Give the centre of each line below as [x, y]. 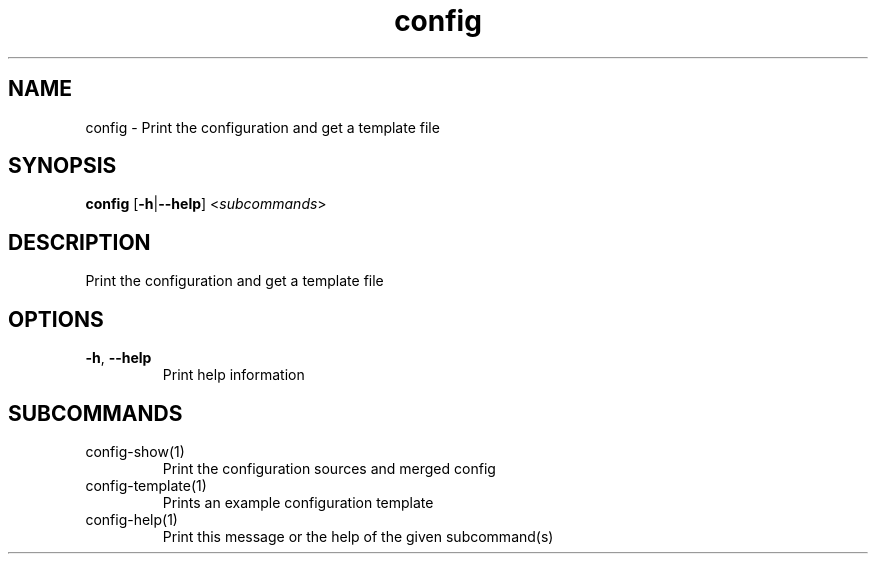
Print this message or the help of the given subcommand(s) [358, 536]
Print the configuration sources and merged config [329, 468]
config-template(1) [146, 485]
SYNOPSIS [62, 166]
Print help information [233, 375]
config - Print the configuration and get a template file [262, 127]
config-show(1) [135, 451]
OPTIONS [56, 319]
